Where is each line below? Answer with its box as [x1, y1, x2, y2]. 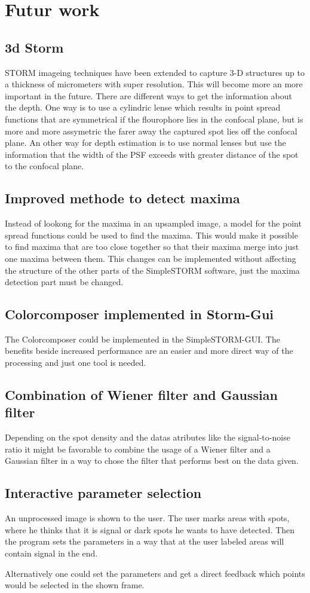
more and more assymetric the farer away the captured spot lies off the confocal [5, 124, 297, 137]
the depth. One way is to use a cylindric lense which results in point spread [5, 101, 281, 114]
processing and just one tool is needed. [5, 356, 146, 369]
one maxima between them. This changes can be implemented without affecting [5, 252, 296, 264]
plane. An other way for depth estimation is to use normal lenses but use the [5, 136, 286, 149]
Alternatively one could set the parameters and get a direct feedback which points [5, 567, 305, 579]
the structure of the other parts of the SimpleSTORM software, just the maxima [5, 264, 300, 276]
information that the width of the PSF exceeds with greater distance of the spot [5, 148, 299, 160]
